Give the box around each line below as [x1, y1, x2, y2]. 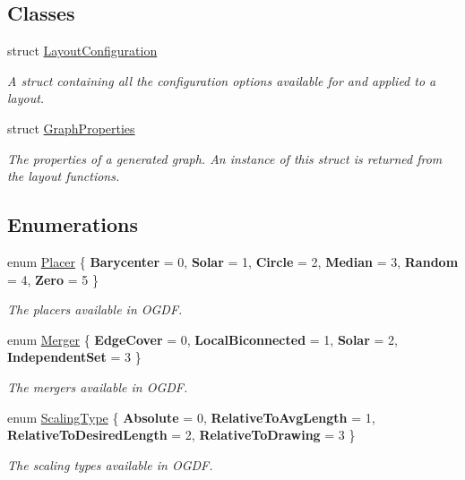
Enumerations [7, 210, 139, 238]
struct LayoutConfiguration [7, 41, 158, 60]
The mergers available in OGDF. [7, 377, 188, 396]
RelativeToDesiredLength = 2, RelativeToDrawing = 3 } [7, 425, 356, 444]
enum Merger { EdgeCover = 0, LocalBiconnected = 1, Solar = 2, [7, 330, 398, 348]
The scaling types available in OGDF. [7, 455, 213, 474]
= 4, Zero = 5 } [7, 270, 99, 288]
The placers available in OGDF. [7, 300, 183, 319]
